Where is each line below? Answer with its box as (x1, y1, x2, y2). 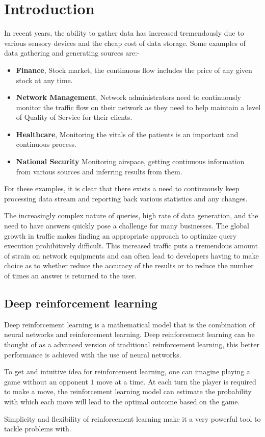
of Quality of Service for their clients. (16, 112, 132, 122)
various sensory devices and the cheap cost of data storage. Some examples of (4, 37, 246, 48)
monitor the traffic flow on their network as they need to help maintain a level (16, 101, 261, 112)
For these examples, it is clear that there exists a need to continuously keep (4, 183, 240, 194)
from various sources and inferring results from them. (16, 166, 182, 176)
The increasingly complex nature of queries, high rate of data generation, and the (4, 210, 258, 221)
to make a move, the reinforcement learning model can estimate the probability (4, 386, 252, 397)
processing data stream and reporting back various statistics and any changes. (4, 193, 248, 203)
